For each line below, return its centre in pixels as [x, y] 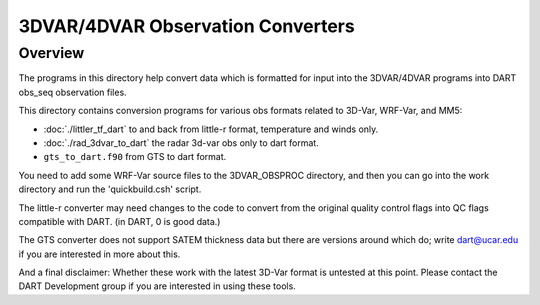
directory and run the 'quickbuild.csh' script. [110, 189]
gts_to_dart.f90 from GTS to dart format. [135, 157]
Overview [51, 53]
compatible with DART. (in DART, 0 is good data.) [119, 221]
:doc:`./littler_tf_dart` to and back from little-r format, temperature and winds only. [211, 129]
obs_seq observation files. [72, 92]
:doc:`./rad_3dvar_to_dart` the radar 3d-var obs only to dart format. [181, 142]
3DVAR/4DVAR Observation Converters [186, 26]
